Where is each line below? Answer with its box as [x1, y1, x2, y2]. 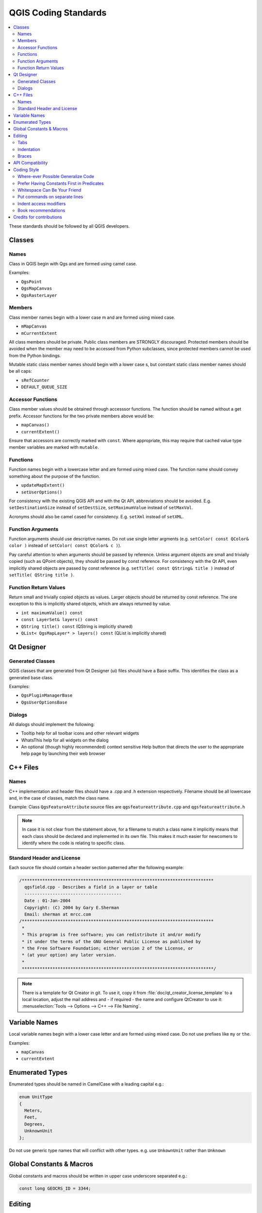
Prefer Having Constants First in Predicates [17, 180, 104, 186]
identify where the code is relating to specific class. [22, 840, 126, 846]
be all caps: [9, 368, 33, 374]
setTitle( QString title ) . [9, 572, 75, 577]
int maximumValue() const [21, 610, 83, 616]
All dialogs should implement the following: [9, 721, 95, 727]
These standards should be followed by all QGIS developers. [9, 223, 130, 229]
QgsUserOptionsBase [21, 699, 67, 705]
